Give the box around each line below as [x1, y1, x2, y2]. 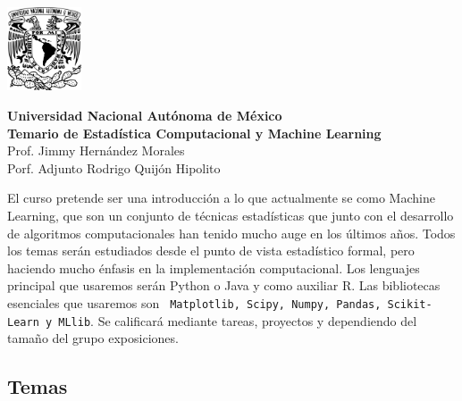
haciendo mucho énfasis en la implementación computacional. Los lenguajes [7, 258, 420, 277]
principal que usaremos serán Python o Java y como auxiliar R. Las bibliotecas [7, 276, 441, 295]
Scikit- [387, 297, 433, 311]
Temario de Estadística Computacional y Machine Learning [7, 123, 382, 142]
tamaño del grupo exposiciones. [7, 329, 179, 347]
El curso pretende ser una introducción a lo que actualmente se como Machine [7, 188, 435, 207]
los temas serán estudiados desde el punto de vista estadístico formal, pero [7, 241, 415, 260]
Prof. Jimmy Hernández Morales [7, 141, 185, 160]
